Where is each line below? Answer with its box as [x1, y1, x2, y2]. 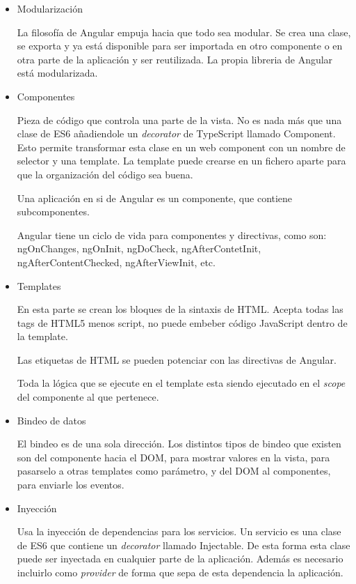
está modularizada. [17, 66, 98, 80]
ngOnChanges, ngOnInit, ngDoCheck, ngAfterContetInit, [17, 241, 261, 256]
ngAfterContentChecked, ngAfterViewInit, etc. [17, 254, 216, 269]
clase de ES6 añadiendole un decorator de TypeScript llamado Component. [17, 126, 336, 141]
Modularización [17, 1, 83, 15]
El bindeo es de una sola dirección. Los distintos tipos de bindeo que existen [17, 436, 341, 451]
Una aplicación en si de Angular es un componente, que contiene [17, 190, 293, 205]
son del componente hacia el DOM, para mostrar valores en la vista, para [17, 449, 330, 464]
